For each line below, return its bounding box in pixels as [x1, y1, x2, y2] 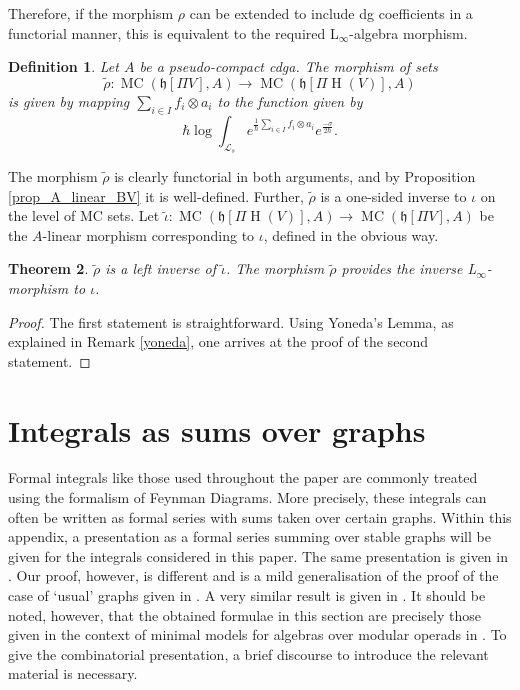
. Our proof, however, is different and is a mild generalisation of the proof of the [8, 565, 499, 586]
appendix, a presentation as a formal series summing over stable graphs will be [8, 526, 491, 547]
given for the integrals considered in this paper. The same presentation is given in [8, 545, 508, 566]
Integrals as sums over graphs [8, 409, 426, 450]
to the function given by [217, 91, 363, 111]
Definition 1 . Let [8, 56, 119, 77]
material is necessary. [8, 663, 138, 684]
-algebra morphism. [349, 22, 468, 43]
